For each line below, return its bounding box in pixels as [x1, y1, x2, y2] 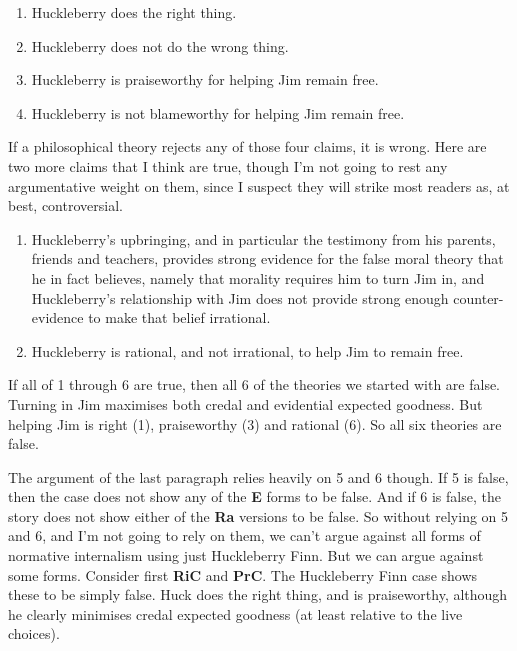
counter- [453, 287, 504, 308]
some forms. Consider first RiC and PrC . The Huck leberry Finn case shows [8, 564, 478, 585]
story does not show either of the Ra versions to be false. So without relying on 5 [8, 505, 509, 526]
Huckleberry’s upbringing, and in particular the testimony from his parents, [31, 228, 496, 249]
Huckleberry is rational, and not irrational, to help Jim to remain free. [31, 340, 464, 361]
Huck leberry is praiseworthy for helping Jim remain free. [31, 69, 379, 90]
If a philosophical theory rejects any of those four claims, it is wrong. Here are [8, 136, 487, 157]
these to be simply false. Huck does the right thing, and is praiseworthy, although [8, 584, 508, 605]
